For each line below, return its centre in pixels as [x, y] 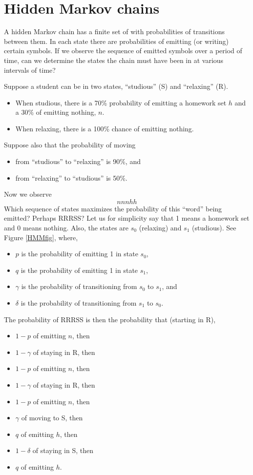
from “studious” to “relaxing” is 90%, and [78, 161]
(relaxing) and [160, 228]
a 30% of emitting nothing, [56, 112]
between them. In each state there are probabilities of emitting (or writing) [116, 41]
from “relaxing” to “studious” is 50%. [71, 177]
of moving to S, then [52, 418]
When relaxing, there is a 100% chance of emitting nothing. [105, 128]
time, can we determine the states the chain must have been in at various [114, 60]
